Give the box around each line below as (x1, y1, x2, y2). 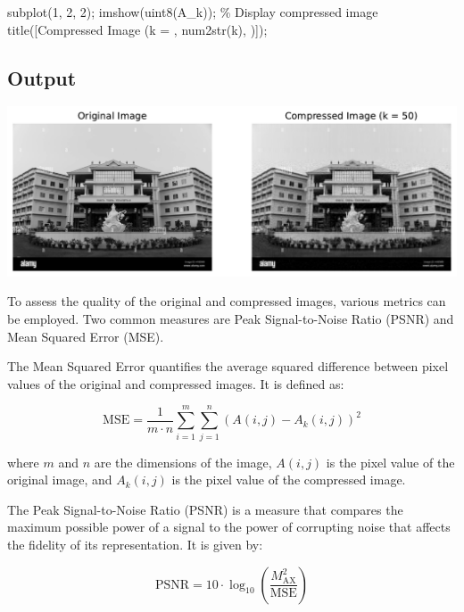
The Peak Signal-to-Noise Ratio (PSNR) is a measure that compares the (7, 500, 403, 518)
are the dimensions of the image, (94, 452, 272, 471)
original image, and (7, 470, 112, 489)
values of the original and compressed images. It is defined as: (7, 374, 344, 393)
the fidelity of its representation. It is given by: (7, 534, 263, 553)
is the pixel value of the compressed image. (171, 470, 406, 489)
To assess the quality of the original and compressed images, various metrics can (7, 292, 446, 310)
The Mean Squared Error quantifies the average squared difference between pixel (7, 357, 449, 376)
